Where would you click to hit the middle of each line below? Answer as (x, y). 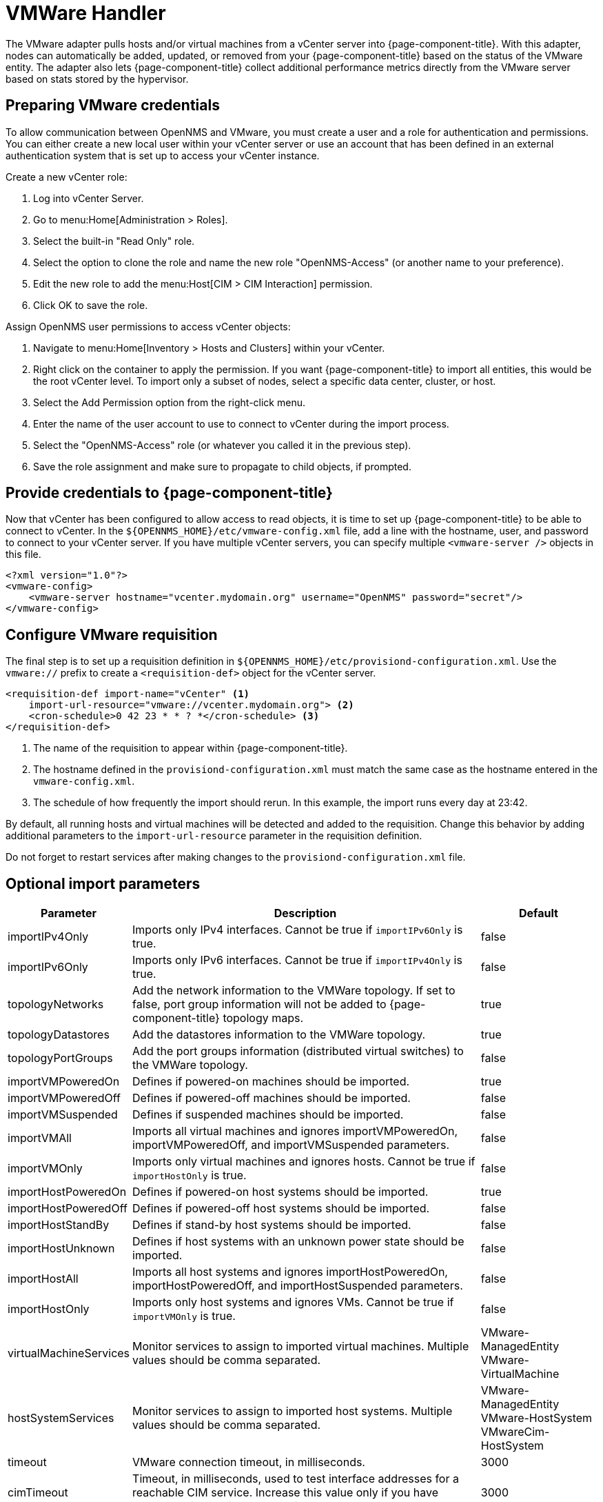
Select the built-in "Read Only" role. (114, 241)
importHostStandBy (59, 1225)
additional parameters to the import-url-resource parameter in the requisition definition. (214, 836)
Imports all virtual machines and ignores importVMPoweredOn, (295, 1131)
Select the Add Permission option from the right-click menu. (169, 402)
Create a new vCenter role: (67, 177)
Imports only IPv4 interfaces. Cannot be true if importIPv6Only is (298, 930)
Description (305, 913)
